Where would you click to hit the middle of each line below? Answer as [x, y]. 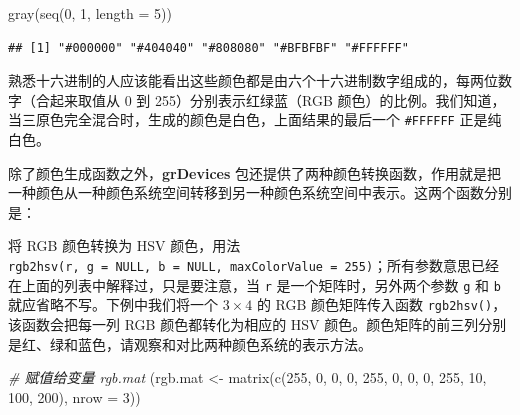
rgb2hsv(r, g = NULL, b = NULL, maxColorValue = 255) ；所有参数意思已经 [254, 265]
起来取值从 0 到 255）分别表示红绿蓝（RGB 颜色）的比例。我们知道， [277, 99]
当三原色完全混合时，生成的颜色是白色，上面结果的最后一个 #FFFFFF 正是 [248, 119]
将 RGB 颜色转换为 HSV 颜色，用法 [124, 245]
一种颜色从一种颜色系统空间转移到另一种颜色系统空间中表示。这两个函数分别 [260, 192]
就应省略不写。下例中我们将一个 [113, 304]
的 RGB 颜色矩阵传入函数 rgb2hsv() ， [381, 304]
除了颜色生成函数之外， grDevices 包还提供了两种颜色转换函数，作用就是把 [254, 172]
